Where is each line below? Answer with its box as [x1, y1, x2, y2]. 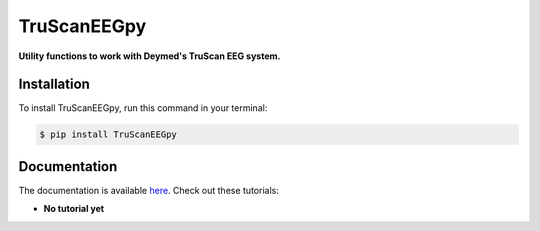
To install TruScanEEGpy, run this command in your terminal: [18, 102, 268, 114]
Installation [18, 76, 90, 93]
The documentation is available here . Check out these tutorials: [18, 184, 279, 196]
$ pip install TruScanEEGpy [39, 129, 177, 140]
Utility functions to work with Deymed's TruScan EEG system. [18, 50, 281, 62]
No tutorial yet [43, 203, 105, 215]
